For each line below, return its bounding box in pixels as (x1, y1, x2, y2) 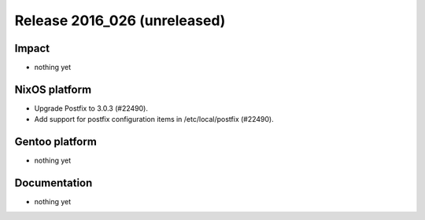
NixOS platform (14, 82, 92, 96)
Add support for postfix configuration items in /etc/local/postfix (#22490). (34, 115, 275, 124)
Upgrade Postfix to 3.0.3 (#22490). (34, 103, 149, 113)
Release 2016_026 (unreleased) (14, 12, 226, 29)
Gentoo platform (14, 135, 98, 148)
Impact (14, 42, 50, 55)
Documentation (14, 177, 93, 190)
